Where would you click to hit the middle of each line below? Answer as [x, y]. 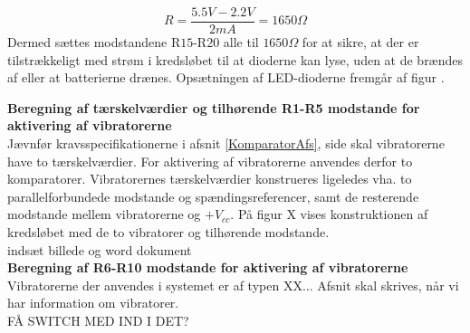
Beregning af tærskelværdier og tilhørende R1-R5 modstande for [214, 107]
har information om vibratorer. [93, 303]
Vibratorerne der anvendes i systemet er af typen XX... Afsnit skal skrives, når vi [233, 285]
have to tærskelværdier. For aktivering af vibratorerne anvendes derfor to [210, 161]
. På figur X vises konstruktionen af [329, 214]
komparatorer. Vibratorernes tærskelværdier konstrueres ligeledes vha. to [210, 179]
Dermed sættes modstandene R [94, 42]
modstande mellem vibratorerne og [104, 214]
